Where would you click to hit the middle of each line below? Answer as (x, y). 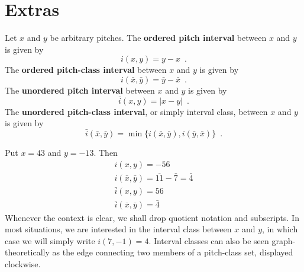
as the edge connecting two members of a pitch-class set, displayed (173, 252)
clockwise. (23, 263)
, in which (280, 229)
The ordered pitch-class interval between (86, 70)
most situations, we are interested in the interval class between (118, 229)
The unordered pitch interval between (80, 90)
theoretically (27, 252)
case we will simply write (50, 240)
